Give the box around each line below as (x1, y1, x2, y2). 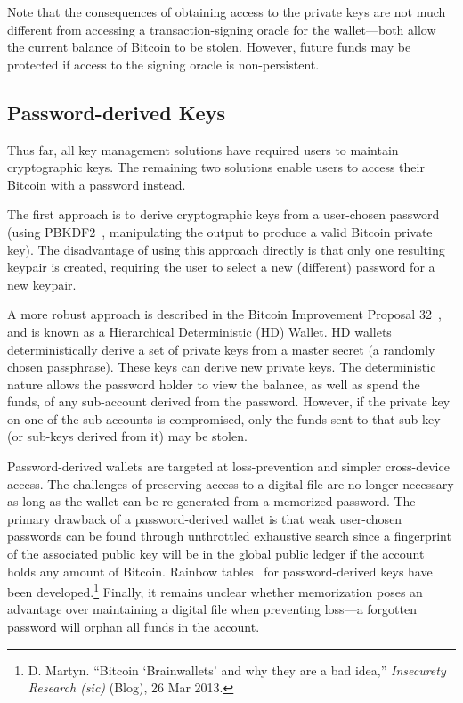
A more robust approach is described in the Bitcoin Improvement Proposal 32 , (7, 305, 442, 323)
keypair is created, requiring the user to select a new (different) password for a (7, 257, 435, 276)
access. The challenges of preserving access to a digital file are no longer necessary (7, 474, 454, 493)
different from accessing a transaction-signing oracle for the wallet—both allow (7, 20, 436, 38)
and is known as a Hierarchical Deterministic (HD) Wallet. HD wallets (7, 322, 392, 340)
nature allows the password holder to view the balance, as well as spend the (7, 374, 420, 393)
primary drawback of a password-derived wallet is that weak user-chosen (7, 509, 402, 527)
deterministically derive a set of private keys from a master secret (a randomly (7, 339, 435, 358)
